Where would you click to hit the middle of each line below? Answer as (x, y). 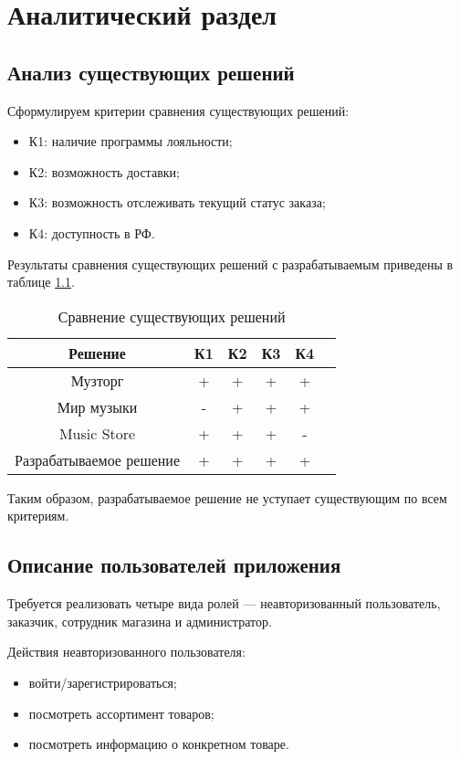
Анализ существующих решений (151, 72)
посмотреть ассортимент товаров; (121, 713)
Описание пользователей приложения (174, 565)
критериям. (38, 516)
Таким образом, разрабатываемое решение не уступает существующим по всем (227, 497)
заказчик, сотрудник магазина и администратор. (140, 621)
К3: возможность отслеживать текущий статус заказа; (177, 202)
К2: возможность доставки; (104, 171)
